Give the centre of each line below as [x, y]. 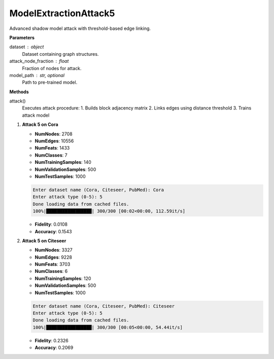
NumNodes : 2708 [54, 134]
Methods [19, 92]
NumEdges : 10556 [54, 141]
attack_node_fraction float [39, 61]
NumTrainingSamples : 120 [63, 278]
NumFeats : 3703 [53, 264]
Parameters [22, 38]
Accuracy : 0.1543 [53, 231]
